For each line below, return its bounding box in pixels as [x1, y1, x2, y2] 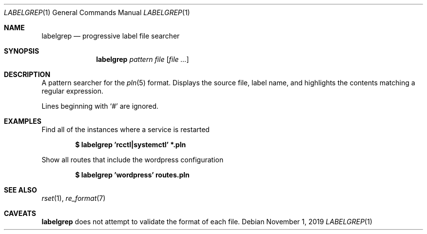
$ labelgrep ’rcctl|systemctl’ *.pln [75, 140, 186, 149]
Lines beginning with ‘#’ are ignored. [41, 102, 159, 110]
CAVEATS [4, 209, 36, 217]
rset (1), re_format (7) [41, 194, 106, 202]
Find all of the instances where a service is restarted [41, 125, 210, 134]
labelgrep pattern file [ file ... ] [96, 55, 189, 63]
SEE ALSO [4, 186, 37, 194]
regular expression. [41, 87, 104, 95]
